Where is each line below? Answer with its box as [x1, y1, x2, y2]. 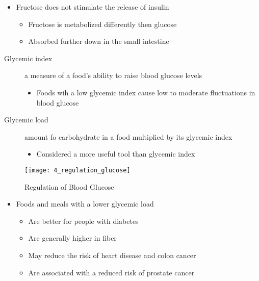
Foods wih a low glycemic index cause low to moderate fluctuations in [36, 87, 255, 97]
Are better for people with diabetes [28, 215, 139, 226]
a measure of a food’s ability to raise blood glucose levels [24, 70, 202, 81]
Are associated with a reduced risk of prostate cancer [28, 267, 195, 277]
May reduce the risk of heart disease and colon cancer [28, 249, 196, 260]
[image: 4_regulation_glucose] [24, 166, 131, 174]
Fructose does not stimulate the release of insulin [16, 2, 169, 12]
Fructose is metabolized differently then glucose [28, 18, 177, 29]
